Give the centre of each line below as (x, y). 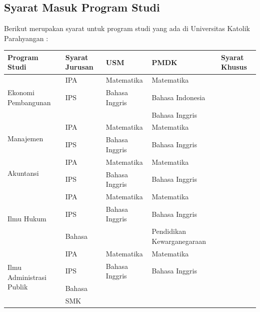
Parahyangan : (26, 38)
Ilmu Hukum (27, 219)
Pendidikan (169, 231)
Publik (18, 287)
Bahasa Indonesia (178, 97)
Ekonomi (21, 92)
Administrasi (27, 277)
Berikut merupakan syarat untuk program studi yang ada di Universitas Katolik (127, 28)
